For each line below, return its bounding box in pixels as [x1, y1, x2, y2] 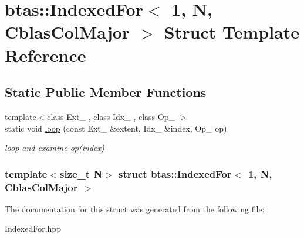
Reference [5, 43, 86, 67]
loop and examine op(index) [5, 142, 104, 154]
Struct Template [164, 20, 300, 44]
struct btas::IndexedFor [119, 166, 232, 181]
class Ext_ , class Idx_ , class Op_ [47, 110, 175, 122]
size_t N [59, 166, 103, 181]
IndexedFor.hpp [5, 222, 61, 234]
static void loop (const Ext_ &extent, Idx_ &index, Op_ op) [5, 122, 227, 134]
